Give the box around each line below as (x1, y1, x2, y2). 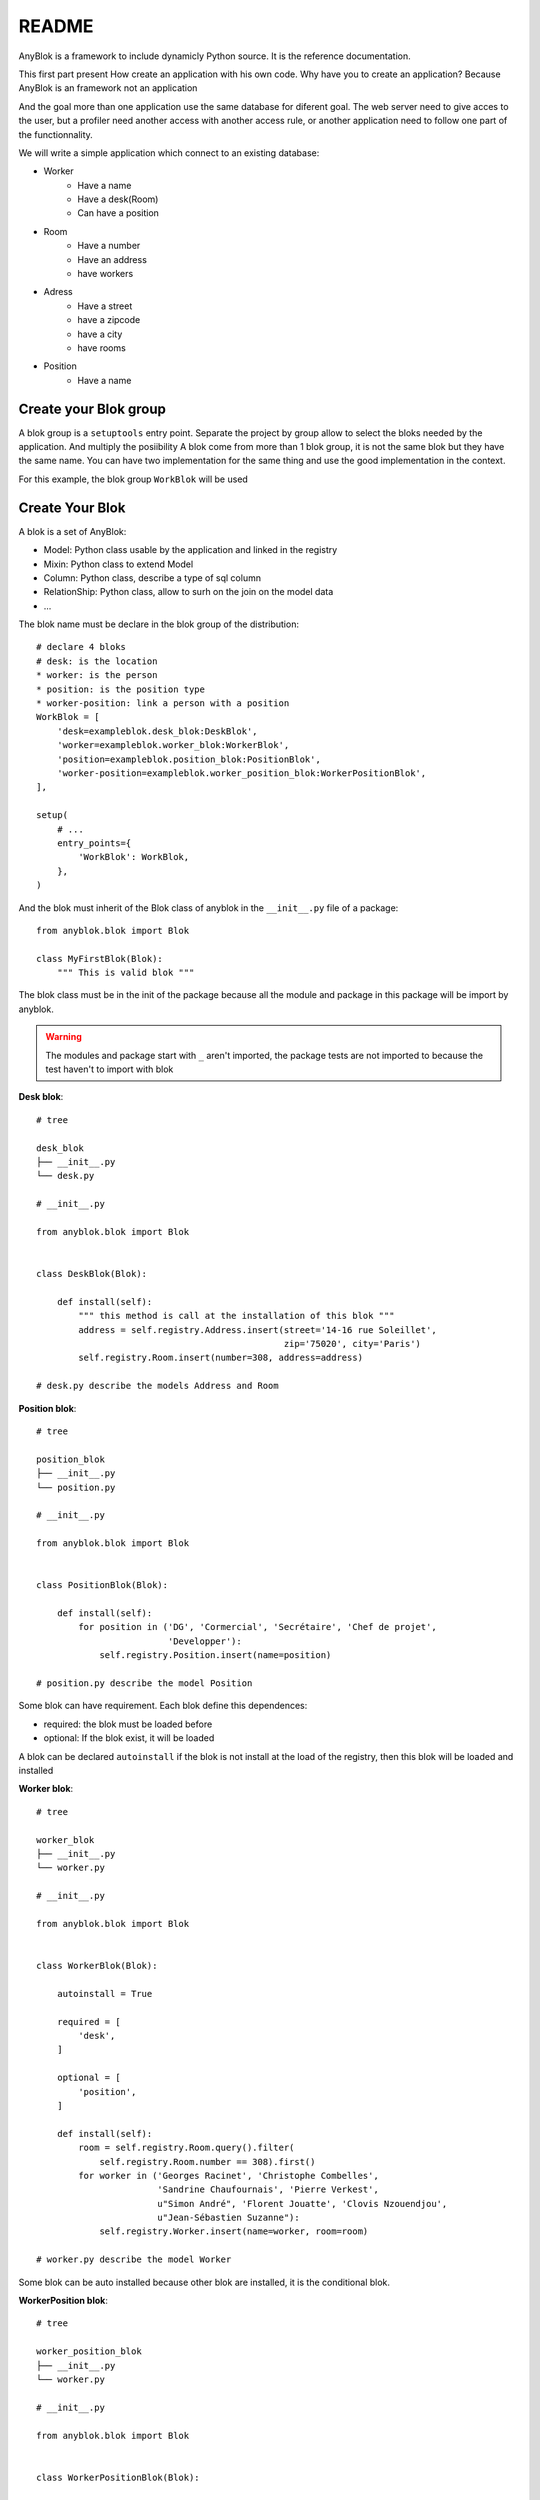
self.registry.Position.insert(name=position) (99, 1650, 332, 1661)
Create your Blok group (18, 400, 167, 417)
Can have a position (77, 207, 160, 219)
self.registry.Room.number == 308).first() (99, 2156, 316, 2167)
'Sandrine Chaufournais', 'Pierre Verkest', (156, 2184, 379, 2195)
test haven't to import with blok (45, 1063, 174, 1075)
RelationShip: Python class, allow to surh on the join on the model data (43, 586, 334, 598)
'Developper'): (167, 1635, 242, 1647)
